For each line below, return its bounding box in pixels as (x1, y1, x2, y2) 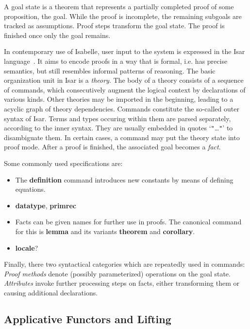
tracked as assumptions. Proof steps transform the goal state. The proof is (4, 20, 225, 31)
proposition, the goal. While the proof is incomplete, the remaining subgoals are (4, 11, 242, 21)
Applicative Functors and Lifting (4, 311, 171, 326)
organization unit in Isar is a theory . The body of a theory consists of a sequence (4, 75, 244, 85)
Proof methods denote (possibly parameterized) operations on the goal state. (4, 268, 231, 278)
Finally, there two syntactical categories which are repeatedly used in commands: (4, 259, 245, 269)
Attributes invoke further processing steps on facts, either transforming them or (4, 278, 239, 288)
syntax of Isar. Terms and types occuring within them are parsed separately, (4, 113, 231, 123)
